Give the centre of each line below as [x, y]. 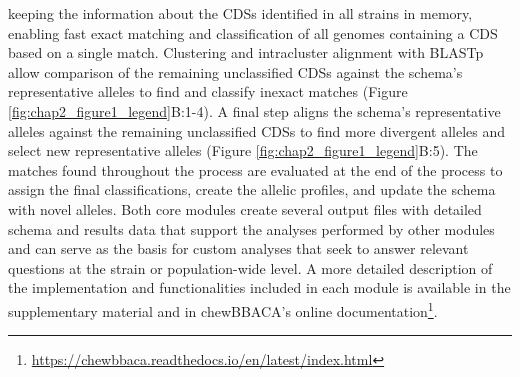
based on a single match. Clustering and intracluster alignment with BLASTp [246, 52]
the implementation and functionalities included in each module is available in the [259, 287]
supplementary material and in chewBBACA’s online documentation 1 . [223, 309]
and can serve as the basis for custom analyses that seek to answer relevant [238, 248]
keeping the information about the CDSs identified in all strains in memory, [240, 13]
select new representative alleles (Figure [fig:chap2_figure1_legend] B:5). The [243, 150]
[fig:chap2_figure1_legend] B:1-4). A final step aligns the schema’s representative [254, 110]
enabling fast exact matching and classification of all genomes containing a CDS [253, 32]
